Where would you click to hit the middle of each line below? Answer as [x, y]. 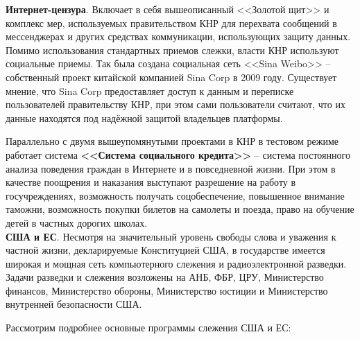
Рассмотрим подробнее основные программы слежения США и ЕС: [148, 328]
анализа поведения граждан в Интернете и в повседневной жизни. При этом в [171, 168]
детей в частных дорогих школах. [77, 222]
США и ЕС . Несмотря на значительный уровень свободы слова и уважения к [171, 236]
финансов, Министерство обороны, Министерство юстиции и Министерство [167, 290]
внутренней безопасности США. [74, 304]
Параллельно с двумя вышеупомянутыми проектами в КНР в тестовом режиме [172, 141]
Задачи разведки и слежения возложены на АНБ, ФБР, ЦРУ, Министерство [165, 277]
